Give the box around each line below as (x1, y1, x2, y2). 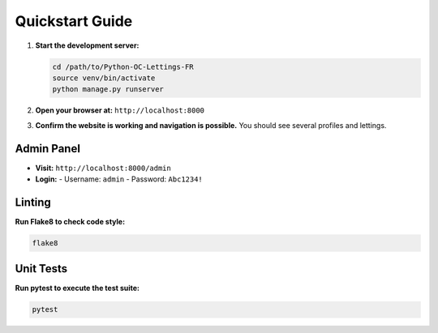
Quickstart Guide (15, 12, 133, 30)
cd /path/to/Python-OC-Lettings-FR (52, 62, 194, 71)
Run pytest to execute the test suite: (15, 284, 140, 293)
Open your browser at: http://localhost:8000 (35, 105, 205, 115)
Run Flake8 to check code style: (15, 216, 126, 226)
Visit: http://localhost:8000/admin (35, 163, 172, 173)
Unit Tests (15, 262, 68, 275)
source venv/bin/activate (52, 73, 156, 83)
